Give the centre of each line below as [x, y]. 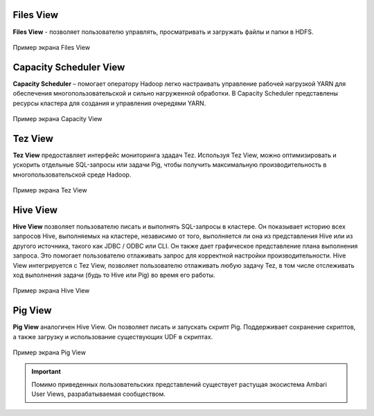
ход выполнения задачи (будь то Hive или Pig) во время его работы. [114, 275]
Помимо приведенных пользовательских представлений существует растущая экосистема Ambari [179, 384]
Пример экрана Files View [51, 47]
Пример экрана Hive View [51, 291]
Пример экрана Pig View [50, 352]
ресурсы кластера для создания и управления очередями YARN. [109, 103]
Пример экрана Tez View [50, 190]
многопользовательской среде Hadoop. [72, 174]
